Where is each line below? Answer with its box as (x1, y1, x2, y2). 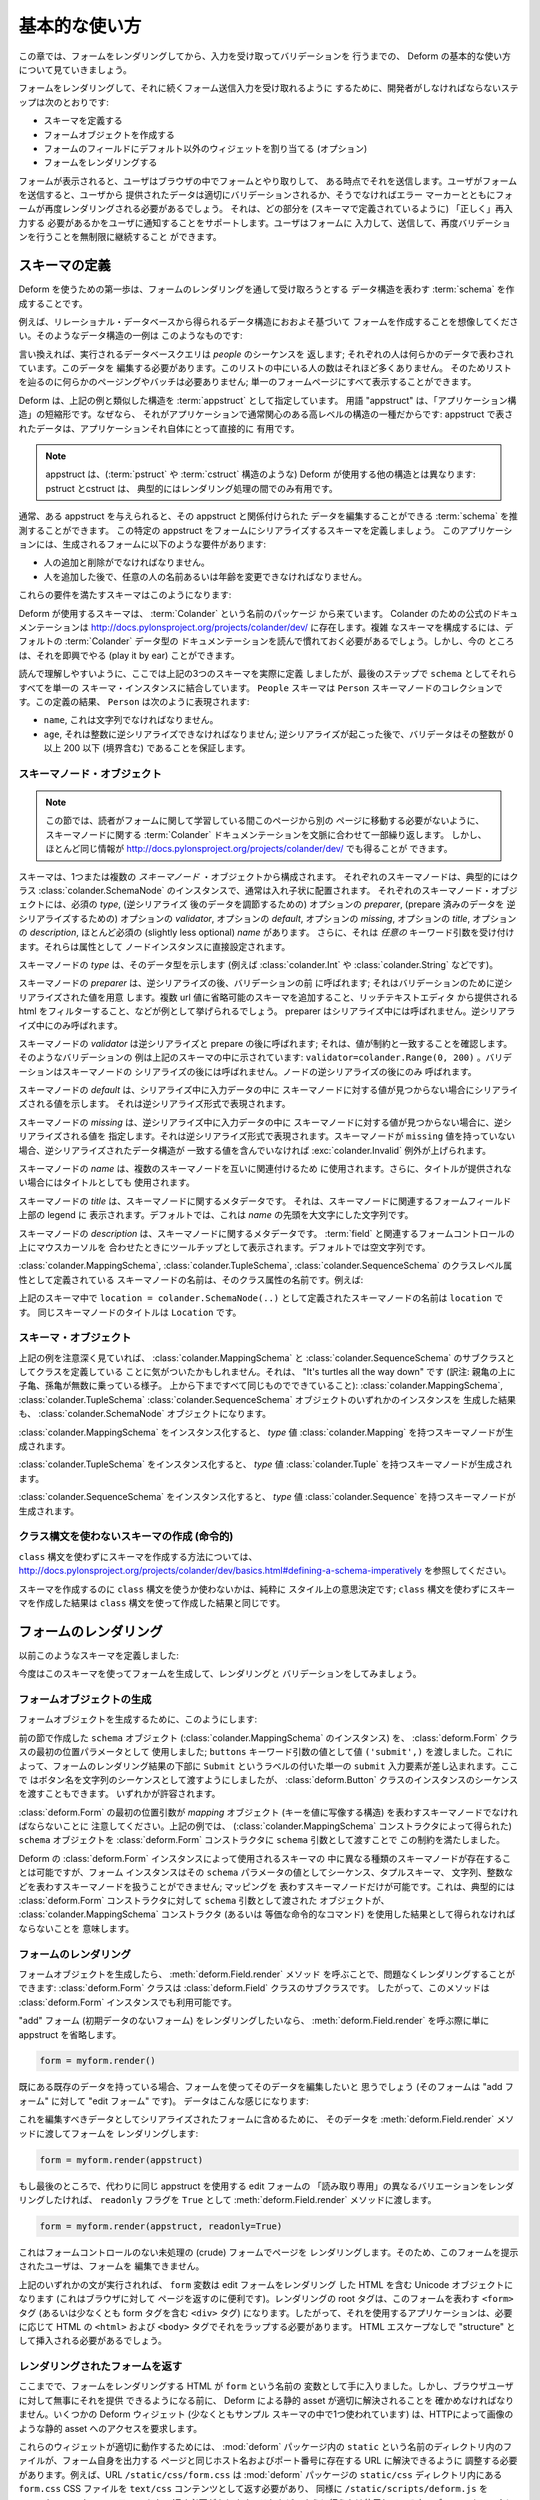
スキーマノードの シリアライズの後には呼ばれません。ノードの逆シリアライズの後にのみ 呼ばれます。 (61, 1065, 477, 1077)
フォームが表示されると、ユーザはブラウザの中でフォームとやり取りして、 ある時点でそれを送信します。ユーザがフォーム (18, 175, 518, 187)
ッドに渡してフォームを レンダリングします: (18, 2127, 199, 2139)
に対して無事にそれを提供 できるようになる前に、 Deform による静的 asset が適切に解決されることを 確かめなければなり (18, 2394, 515, 2406)
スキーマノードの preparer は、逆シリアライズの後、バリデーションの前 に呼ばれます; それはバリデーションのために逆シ (18, 977, 513, 989)
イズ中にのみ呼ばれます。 (18, 1019, 124, 1031)
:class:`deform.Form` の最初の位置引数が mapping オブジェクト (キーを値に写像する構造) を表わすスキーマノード (18, 1806, 484, 1818)
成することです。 (18, 297, 89, 309)
